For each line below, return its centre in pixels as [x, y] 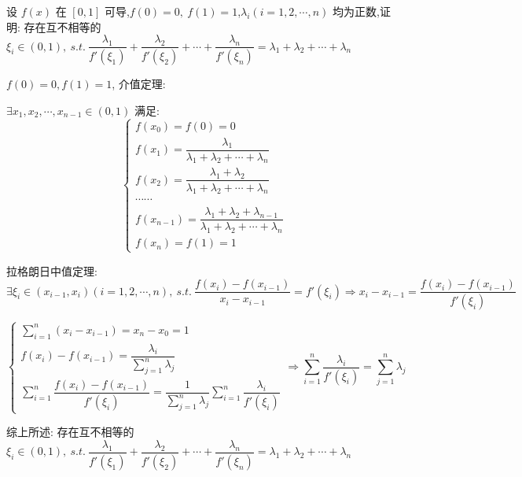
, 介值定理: [139, 84]
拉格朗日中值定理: [52, 270]
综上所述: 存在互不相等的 [70, 432]
